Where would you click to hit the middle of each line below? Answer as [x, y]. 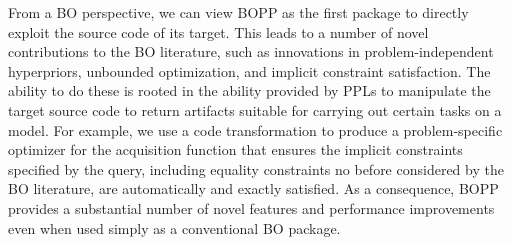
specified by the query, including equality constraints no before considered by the [256, 168]
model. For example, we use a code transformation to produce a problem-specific [255, 129]
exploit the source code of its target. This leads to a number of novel [218, 31]
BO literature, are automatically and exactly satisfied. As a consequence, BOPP [253, 188]
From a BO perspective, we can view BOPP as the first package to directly [238, 12]
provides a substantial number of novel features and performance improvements [251, 207]
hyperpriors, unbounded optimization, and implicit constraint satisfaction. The [249, 70]
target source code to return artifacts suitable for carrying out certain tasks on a [255, 109]
